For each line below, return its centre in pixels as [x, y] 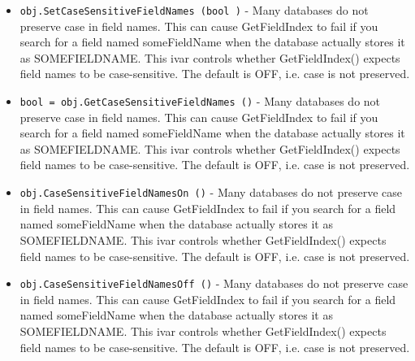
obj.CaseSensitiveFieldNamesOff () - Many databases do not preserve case [214, 283]
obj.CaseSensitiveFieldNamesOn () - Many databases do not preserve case [211, 192]
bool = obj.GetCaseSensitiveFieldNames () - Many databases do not [200, 101]
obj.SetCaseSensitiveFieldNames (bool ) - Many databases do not [194, 10]
